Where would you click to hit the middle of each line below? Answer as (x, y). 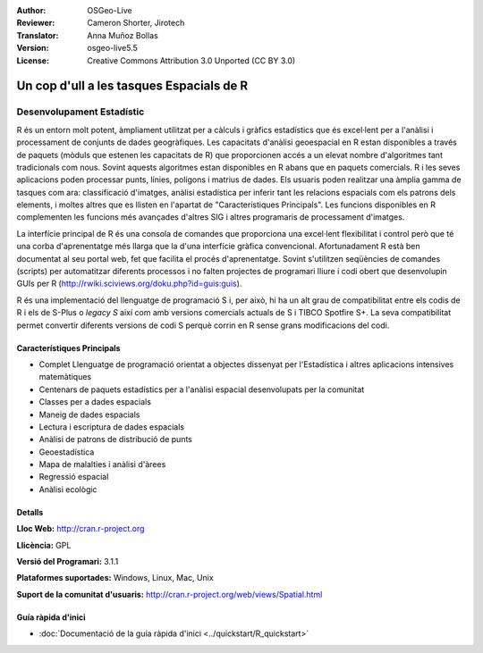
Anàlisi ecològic (68, 489)
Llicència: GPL (44, 545)
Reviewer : (36, 23)
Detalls (30, 512)
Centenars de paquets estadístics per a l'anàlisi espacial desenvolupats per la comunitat (202, 389)
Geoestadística (67, 452)
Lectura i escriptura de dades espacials (112, 427)
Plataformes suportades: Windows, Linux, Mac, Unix (115, 578)
